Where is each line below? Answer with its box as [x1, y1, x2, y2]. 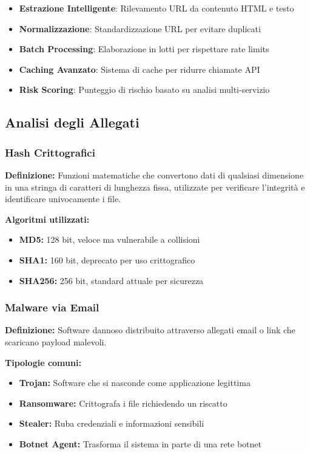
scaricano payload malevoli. [5, 335, 107, 348]
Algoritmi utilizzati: [5, 212, 90, 225]
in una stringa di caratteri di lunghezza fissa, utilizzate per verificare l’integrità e [5, 180, 305, 193]
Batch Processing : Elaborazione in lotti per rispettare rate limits [19, 42, 269, 55]
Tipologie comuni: [5, 356, 81, 368]
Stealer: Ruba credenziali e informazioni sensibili [19, 417, 204, 430]
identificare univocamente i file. [5, 192, 121, 205]
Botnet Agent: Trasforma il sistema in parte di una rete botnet [19, 437, 261, 450]
